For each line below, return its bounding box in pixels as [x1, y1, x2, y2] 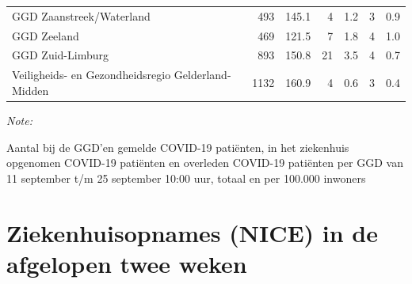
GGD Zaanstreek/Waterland [12, 7, 151, 24]
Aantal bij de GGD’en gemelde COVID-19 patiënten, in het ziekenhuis [6, 138, 349, 155]
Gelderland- [174, 66, 231, 83]
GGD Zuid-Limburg [12, 47, 109, 63]
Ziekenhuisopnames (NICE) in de [6, 216, 379, 248]
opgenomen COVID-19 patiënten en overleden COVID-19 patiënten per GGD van [6, 154, 403, 171]
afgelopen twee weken [6, 247, 247, 279]
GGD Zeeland [12, 27, 79, 44]
